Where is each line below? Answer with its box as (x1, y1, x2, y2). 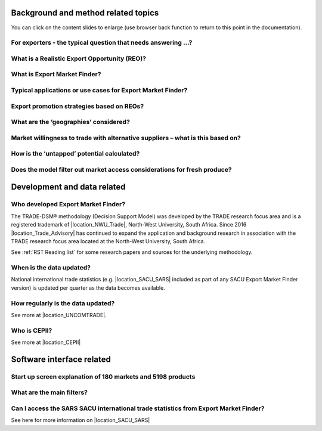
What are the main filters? (11, 388, 88, 396)
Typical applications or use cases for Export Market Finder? (11, 86, 188, 94)
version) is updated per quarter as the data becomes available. (11, 284, 165, 292)
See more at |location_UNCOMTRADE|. (11, 311, 107, 318)
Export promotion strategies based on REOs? (11, 102, 144, 110)
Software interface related (11, 354, 112, 364)
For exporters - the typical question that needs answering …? (11, 39, 193, 47)
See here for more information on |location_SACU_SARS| (11, 417, 150, 424)
